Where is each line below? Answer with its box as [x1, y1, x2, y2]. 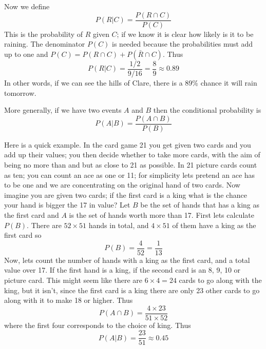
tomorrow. [4, 87, 36, 98]
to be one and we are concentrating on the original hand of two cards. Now [4, 179, 240, 190]
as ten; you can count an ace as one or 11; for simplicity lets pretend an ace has [4, 169, 255, 180]
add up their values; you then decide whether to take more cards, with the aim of [4, 149, 260, 160]
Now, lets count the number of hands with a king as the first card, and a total [4, 254, 250, 265]
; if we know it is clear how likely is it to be [117, 28, 254, 39]
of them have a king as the [172, 219, 256, 230]
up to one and [4, 48, 48, 59]
